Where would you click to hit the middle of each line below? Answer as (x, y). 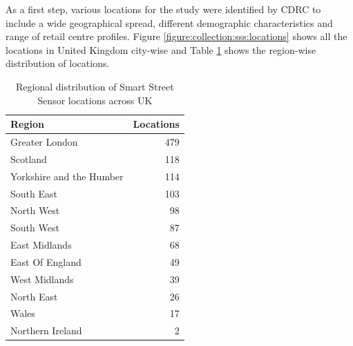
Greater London (44, 142)
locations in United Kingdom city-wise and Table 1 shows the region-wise (161, 49)
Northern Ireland (46, 330)
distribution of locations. (58, 63)
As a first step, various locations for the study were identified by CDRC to (163, 9)
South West (35, 228)
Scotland (29, 158)
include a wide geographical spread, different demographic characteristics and (169, 22)
